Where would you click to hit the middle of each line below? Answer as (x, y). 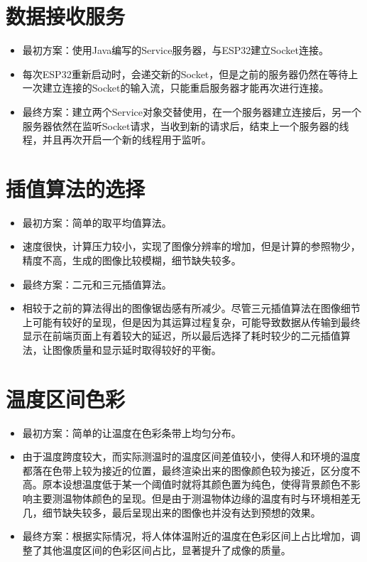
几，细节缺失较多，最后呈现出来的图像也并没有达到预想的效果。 (171, 512)
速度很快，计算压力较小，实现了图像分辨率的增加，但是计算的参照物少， (191, 246)
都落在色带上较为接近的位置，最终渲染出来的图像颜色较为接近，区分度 (186, 470)
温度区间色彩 (66, 398)
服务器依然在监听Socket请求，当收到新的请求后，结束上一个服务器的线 (186, 125)
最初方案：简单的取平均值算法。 (97, 222)
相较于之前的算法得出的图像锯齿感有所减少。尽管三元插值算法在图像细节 (191, 308)
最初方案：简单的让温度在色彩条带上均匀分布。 (132, 432)
